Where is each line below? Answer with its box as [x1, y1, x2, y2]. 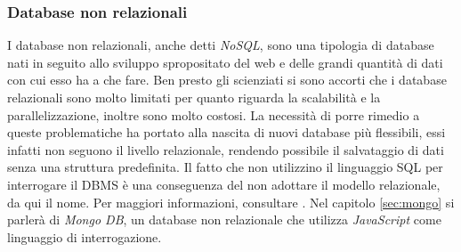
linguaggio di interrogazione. [7, 227, 162, 246]
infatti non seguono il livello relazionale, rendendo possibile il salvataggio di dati [7, 140, 444, 159]
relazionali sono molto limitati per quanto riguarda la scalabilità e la [7, 88, 381, 106]
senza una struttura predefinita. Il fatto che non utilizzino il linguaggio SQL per [7, 158, 443, 176]
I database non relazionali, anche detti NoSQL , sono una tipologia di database [7, 36, 434, 54]
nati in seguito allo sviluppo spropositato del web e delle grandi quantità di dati [7, 53, 443, 71]
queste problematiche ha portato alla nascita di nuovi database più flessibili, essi [7, 123, 446, 142]
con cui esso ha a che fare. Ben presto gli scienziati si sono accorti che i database [7, 70, 447, 89]
